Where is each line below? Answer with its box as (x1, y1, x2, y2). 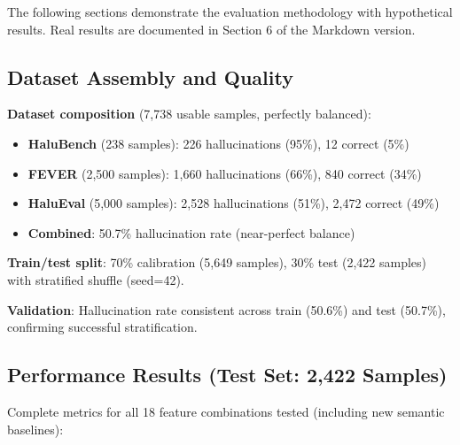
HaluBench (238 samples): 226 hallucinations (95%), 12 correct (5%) (27, 134, 409, 152)
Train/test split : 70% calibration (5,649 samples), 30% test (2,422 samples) (7, 253, 427, 272)
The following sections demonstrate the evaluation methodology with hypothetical (7, 3, 453, 20)
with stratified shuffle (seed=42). (7, 270, 184, 288)
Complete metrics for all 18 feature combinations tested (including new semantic (7, 402, 445, 420)
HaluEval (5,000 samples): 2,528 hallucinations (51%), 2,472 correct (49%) (27, 194, 440, 212)
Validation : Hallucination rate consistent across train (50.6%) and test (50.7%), (7, 300, 446, 318)
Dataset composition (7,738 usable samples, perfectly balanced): (7, 104, 371, 123)
